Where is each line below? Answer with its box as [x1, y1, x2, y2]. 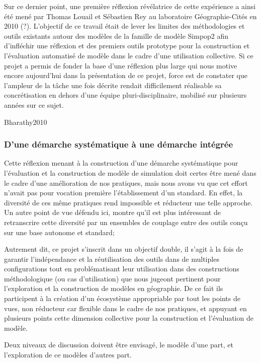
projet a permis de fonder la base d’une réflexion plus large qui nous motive [4, 60, 237, 70]
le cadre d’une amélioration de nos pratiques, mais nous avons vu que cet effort [4, 177, 248, 188]
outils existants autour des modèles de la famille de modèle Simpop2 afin [4, 30, 229, 41]
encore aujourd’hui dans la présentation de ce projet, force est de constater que [4, 70, 247, 81]
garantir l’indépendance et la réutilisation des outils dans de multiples [4, 253, 219, 264]
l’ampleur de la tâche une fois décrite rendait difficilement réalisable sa [4, 80, 222, 90]
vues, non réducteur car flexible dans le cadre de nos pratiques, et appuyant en [4, 303, 247, 313]
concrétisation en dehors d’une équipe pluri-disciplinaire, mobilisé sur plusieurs [4, 90, 247, 100]
